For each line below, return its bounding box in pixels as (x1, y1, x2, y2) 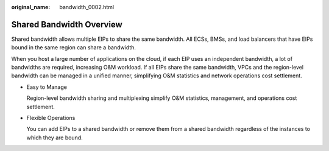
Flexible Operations (26, 114, 76, 122)
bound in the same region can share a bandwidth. (11, 44, 136, 51)
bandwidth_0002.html (59, 4, 115, 10)
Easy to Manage (26, 83, 67, 91)
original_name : (11, 4, 51, 10)
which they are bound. (26, 134, 83, 141)
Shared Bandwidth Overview (11, 19, 123, 30)
